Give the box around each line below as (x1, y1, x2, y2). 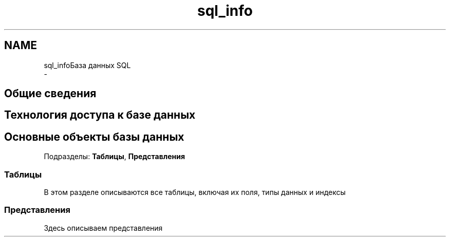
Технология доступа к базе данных (4, 108, 196, 122)
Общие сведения (4, 87, 97, 100)
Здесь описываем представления (44, 223, 163, 232)
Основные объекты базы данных (4, 130, 184, 143)
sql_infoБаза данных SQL (44, 60, 131, 70)
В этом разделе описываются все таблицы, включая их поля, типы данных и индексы (44, 188, 346, 197)
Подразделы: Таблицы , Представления (44, 152, 185, 161)
